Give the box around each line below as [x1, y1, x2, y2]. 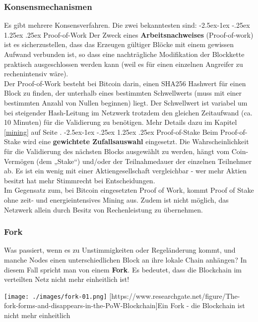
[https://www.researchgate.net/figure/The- [109, 290, 240, 301]
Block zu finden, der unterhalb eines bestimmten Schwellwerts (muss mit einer [4, 88, 242, 98]
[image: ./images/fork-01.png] [4, 293, 107, 300]
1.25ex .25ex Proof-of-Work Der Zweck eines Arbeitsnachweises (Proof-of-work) [4, 29, 254, 40]
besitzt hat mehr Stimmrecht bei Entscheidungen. [4, 175, 155, 185]
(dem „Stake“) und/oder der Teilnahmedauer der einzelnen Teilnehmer [36, 156, 252, 166]
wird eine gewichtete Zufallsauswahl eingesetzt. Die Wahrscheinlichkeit [23, 136, 249, 147]
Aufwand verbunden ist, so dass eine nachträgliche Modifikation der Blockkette [4, 49, 245, 59]
